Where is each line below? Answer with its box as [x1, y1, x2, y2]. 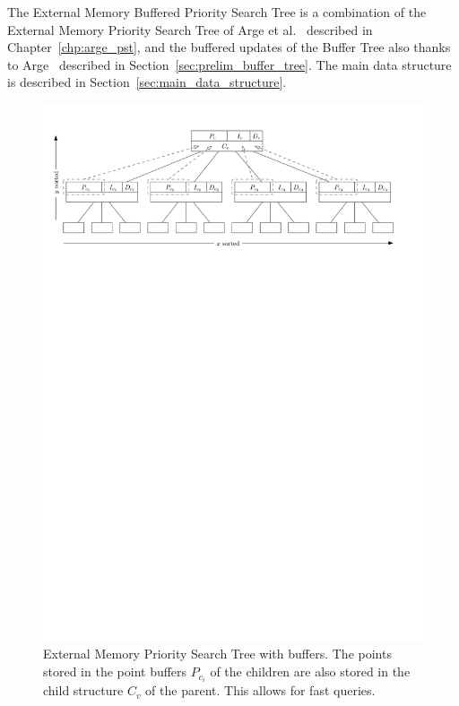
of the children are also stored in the [210, 662, 411, 681]
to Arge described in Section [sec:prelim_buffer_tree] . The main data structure [7, 55, 452, 73]
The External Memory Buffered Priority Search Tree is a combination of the [7, 3, 427, 21]
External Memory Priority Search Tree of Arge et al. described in [7, 20, 373, 39]
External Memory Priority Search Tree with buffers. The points [43, 644, 392, 663]
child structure [43, 681, 124, 700]
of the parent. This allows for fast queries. [145, 681, 376, 700]
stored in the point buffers [43, 662, 187, 681]
